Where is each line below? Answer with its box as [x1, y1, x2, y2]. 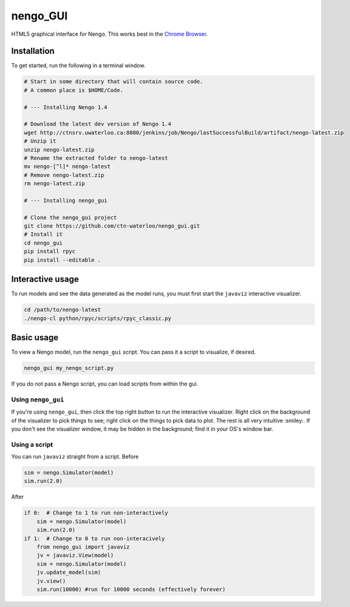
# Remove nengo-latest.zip [24, 172, 104, 178]
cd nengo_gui [24, 240, 63, 246]
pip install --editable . [24, 257, 101, 263]
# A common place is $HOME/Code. [24, 87, 124, 93]
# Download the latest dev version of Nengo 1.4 [24, 121, 172, 127]
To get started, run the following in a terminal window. [11, 62, 146, 69]
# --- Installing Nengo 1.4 [24, 104, 107, 110]
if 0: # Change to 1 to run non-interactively [24, 509, 168, 517]
